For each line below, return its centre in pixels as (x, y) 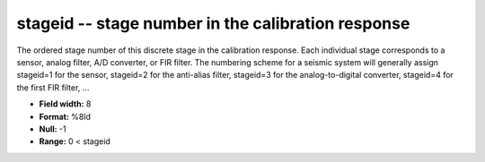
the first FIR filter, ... (53, 87)
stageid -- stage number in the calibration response (213, 23)
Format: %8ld (65, 116)
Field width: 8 (65, 104)
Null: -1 (53, 129)
